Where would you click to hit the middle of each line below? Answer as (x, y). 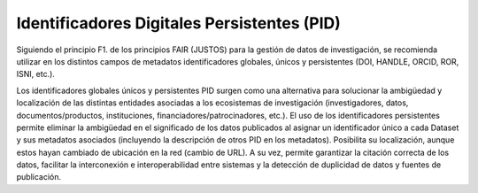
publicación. (39, 177)
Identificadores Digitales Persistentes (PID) (178, 23)
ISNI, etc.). (35, 74)
